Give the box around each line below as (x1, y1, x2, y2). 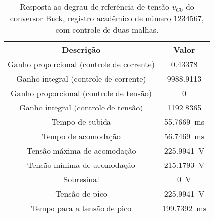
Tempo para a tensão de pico (31, 202, 132, 214)
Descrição (62, 44, 101, 55)
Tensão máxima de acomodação (26, 145, 136, 156)
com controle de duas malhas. (55, 24, 159, 35)
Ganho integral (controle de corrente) (16, 73, 146, 84)
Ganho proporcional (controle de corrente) (8, 58, 155, 70)
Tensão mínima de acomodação (27, 159, 135, 170)
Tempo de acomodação (42, 130, 121, 142)
